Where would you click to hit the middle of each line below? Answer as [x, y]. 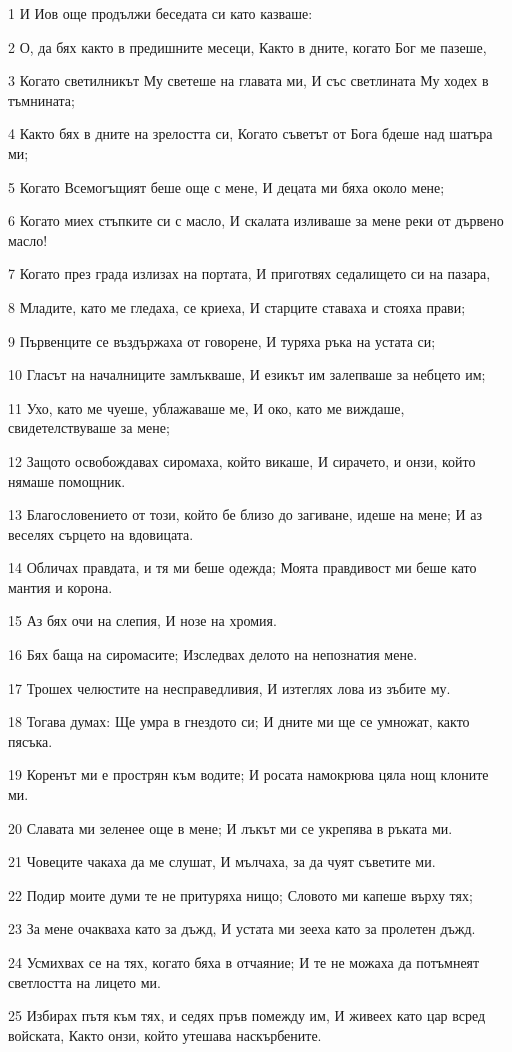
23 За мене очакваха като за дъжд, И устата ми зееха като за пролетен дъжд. [242, 928]
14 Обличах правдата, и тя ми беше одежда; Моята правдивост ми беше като [242, 567]
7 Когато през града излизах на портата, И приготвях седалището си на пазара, [249, 273]
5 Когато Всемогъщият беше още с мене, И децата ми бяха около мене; [226, 186]
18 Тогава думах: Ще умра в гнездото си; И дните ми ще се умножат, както [239, 721]
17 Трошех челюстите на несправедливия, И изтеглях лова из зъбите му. [229, 687]
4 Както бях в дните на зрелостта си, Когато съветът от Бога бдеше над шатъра [250, 133]
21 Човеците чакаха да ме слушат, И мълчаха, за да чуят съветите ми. [222, 861]
